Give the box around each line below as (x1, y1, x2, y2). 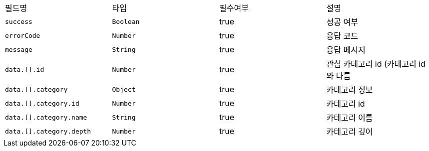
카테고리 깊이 (326, 127, 373, 137)
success (5, 17, 32, 25)
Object (112, 85, 136, 93)
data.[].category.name (5, 113, 87, 121)
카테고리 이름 (326, 113, 373, 123)
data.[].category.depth (5, 127, 91, 135)
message (5, 45, 32, 53)
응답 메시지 (326, 45, 366, 55)
